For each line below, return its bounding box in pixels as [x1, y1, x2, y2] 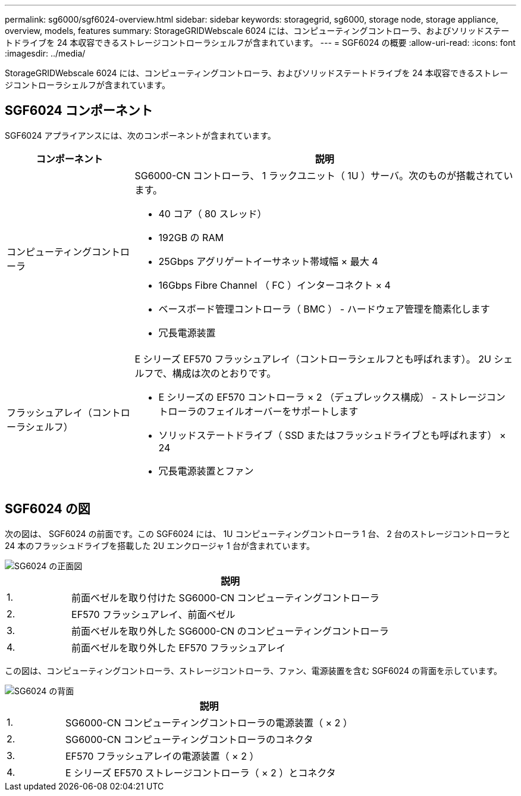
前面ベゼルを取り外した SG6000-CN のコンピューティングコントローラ [71, 625, 389, 637]
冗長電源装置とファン [158, 464, 254, 477]
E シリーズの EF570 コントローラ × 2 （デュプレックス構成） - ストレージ [158, 391, 487, 403]
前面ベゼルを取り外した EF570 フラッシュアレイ [71, 641, 286, 654]
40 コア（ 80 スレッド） [158, 207, 267, 220]
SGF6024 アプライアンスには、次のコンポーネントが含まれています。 [5, 130, 276, 141]
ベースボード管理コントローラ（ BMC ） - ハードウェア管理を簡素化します [158, 302, 490, 315]
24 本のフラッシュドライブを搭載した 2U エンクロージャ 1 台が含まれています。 [5, 540, 315, 551]
